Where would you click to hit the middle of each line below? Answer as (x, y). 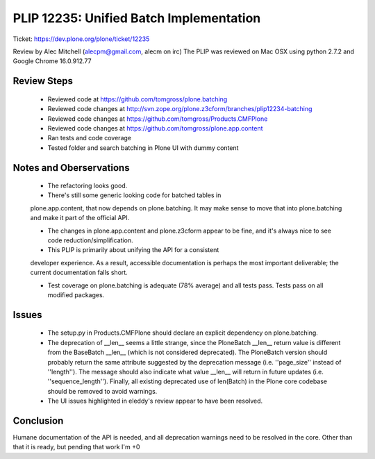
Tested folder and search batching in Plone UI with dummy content (143, 148)
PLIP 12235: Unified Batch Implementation (137, 18)
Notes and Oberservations (71, 168)
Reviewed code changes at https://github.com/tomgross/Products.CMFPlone (158, 119)
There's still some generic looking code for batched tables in (134, 195)
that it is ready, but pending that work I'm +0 (76, 447)
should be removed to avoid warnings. (102, 391)
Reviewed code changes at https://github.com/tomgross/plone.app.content (155, 128)
